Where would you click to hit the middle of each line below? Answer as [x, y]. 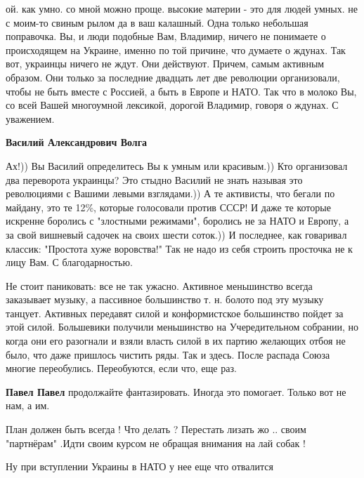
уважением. [30, 118]
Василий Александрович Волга [77, 142]
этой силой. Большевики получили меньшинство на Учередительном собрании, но [182, 327]
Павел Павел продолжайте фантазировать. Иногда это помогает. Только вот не [176, 391]
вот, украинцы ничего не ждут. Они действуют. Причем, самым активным [165, 64]
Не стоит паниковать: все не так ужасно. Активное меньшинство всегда [159, 285]
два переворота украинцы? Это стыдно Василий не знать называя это [154, 179]
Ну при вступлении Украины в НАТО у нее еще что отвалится [139, 466]
